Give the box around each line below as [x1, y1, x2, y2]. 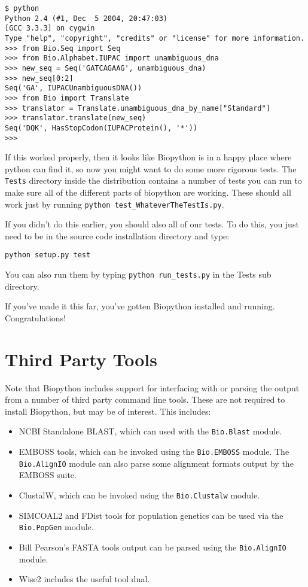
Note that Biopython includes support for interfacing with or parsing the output [5, 381, 300, 394]
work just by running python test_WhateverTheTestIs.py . [5, 197, 224, 210]
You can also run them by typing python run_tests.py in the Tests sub [5, 268, 272, 281]
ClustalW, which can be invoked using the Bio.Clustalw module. [19, 489, 260, 501]
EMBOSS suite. [19, 469, 77, 481]
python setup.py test [5, 251, 91, 260]
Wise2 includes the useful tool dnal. [19, 573, 150, 585]
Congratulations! [5, 311, 66, 324]
